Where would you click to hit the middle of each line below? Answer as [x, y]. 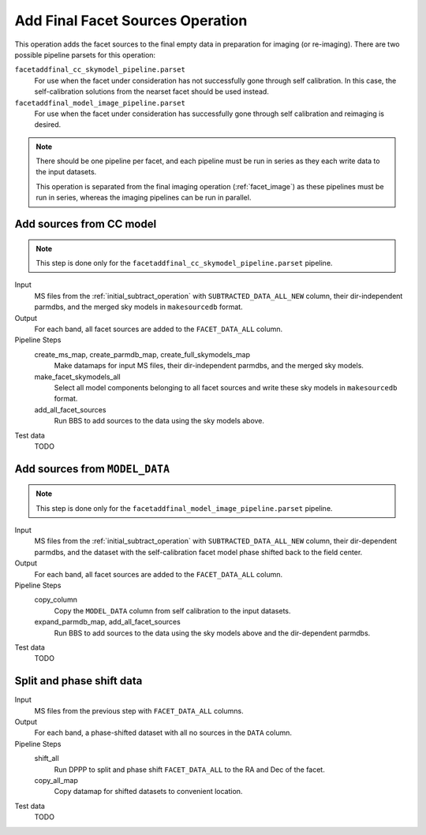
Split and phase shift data [78, 681]
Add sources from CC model [86, 224]
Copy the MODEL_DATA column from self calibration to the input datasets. [172, 610]
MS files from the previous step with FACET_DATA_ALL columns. [139, 710]
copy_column [56, 600]
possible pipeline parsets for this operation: [85, 54]
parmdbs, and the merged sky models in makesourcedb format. [139, 307]
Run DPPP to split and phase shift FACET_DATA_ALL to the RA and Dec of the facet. [189, 770]
